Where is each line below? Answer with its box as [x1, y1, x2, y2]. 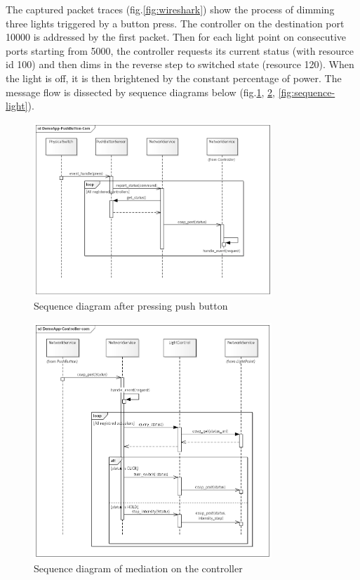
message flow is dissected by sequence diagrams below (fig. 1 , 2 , [6, 84, 275, 99]
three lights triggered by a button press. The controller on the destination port [6, 15, 345, 30]
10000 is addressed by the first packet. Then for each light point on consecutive [6, 29, 347, 44]
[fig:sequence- [278, 84, 335, 99]
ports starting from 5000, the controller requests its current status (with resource [6, 43, 354, 58]
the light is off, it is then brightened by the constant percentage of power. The [6, 70, 342, 85]
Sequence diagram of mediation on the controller [34, 560, 243, 575]
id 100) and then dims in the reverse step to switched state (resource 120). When [6, 57, 354, 72]
